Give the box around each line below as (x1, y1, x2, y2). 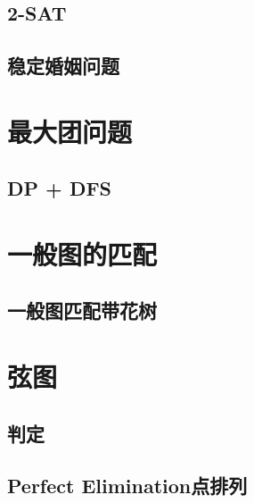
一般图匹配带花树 (7, 297, 157, 324)
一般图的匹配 (7, 235, 158, 272)
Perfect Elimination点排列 (7, 472, 248, 499)
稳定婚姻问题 (7, 52, 119, 80)
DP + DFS (7, 174, 112, 202)
